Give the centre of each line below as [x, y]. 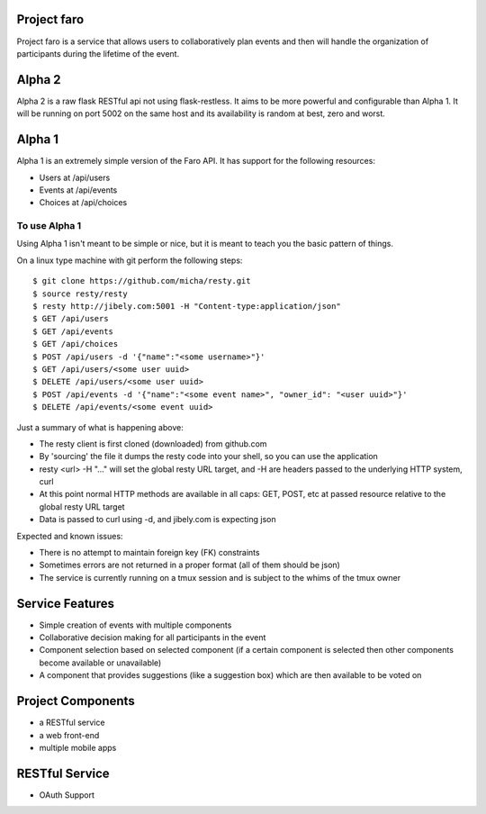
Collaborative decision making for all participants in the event [153, 638]
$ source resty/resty [80, 294]
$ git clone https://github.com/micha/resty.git [142, 281]
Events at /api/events [78, 190]
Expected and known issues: [70, 536]
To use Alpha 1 [49, 226]
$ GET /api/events [73, 331]
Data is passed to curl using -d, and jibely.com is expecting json [157, 520]
